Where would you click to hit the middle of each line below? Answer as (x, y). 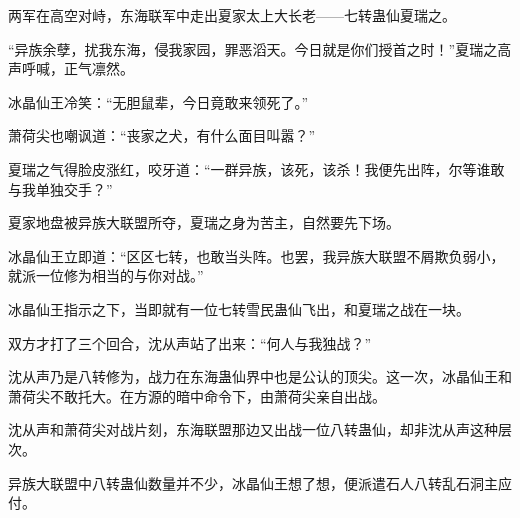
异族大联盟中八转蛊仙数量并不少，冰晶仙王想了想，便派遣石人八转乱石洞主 (253, 482)
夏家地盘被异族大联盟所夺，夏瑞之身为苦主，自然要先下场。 (204, 222)
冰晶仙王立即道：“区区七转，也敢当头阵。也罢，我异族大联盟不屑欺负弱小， (256, 255)
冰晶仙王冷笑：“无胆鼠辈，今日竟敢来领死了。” (158, 101)
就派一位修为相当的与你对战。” (106, 275)
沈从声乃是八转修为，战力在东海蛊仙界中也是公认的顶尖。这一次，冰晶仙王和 (260, 376)
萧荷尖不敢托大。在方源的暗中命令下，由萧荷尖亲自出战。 (197, 395)
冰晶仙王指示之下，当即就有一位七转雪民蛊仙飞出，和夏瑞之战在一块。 (239, 308)
